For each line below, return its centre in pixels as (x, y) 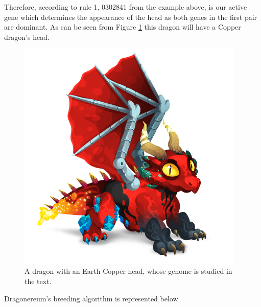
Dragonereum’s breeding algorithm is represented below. (92, 298)
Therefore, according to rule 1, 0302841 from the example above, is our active (126, 7)
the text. (38, 281)
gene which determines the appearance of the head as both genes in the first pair (131, 17)
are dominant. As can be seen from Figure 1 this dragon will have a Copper (123, 27)
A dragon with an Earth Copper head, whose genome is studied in (128, 271)
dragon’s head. (27, 37)
